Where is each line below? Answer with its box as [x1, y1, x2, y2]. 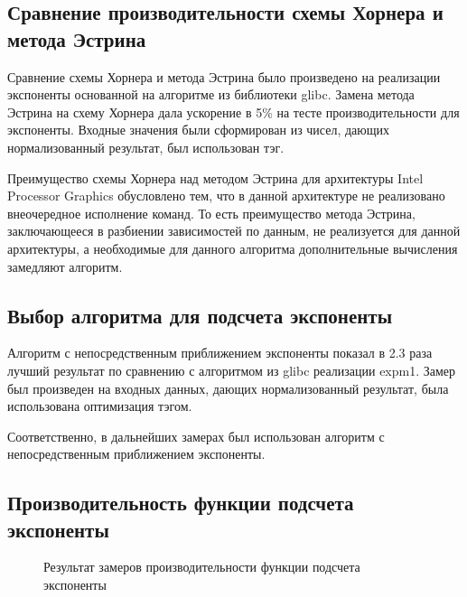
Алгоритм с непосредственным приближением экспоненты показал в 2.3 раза [7, 343, 433, 362]
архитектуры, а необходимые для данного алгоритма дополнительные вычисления [7, 238, 458, 257]
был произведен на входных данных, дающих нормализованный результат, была [7, 378, 449, 397]
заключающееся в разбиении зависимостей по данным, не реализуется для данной [7, 221, 461, 240]
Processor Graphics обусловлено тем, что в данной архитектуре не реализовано [7, 186, 445, 205]
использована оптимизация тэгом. [7, 396, 192, 415]
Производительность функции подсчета [7, 489, 354, 517]
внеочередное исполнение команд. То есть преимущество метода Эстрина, [7, 203, 416, 222]
